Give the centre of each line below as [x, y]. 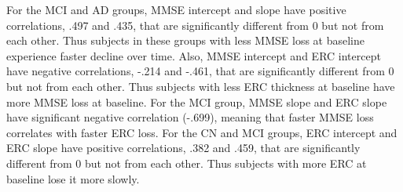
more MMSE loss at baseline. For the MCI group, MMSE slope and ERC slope [197, 101]
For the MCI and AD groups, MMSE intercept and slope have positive [176, 9]
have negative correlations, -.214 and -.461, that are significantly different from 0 [200, 71]
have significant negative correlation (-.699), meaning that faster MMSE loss [190, 117]
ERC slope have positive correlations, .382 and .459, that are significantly [183, 148]
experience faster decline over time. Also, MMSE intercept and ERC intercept [194, 55]
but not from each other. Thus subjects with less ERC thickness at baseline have [201, 86]
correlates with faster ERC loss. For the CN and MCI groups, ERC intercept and [202, 132]
